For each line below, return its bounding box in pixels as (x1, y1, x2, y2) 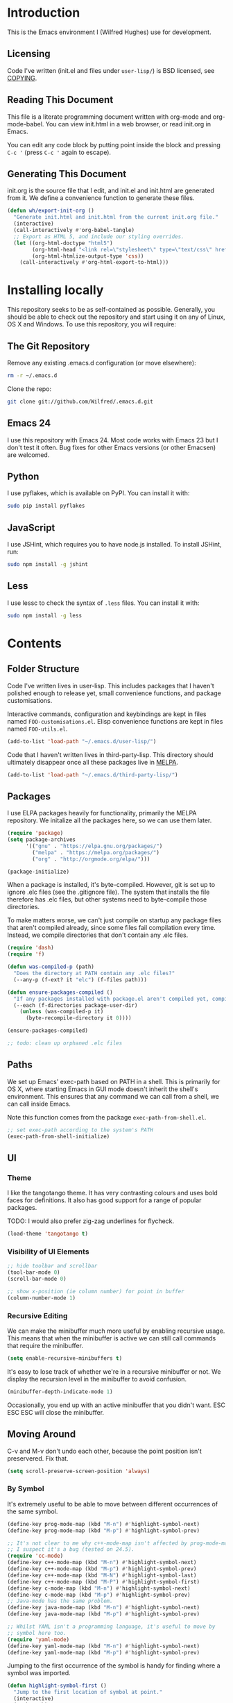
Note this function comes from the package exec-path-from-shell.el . (7, 1113, 207, 1121)
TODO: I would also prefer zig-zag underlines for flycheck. (7, 1217, 175, 1225)
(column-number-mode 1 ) (7, 1294, 76, 1302)
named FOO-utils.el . (7, 724, 68, 733)
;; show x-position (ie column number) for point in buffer (7, 1288, 185, 1295)
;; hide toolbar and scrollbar (7, 1263, 98, 1270)
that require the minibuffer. (7, 1342, 83, 1350)
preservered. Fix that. (7, 1454, 69, 1463)
